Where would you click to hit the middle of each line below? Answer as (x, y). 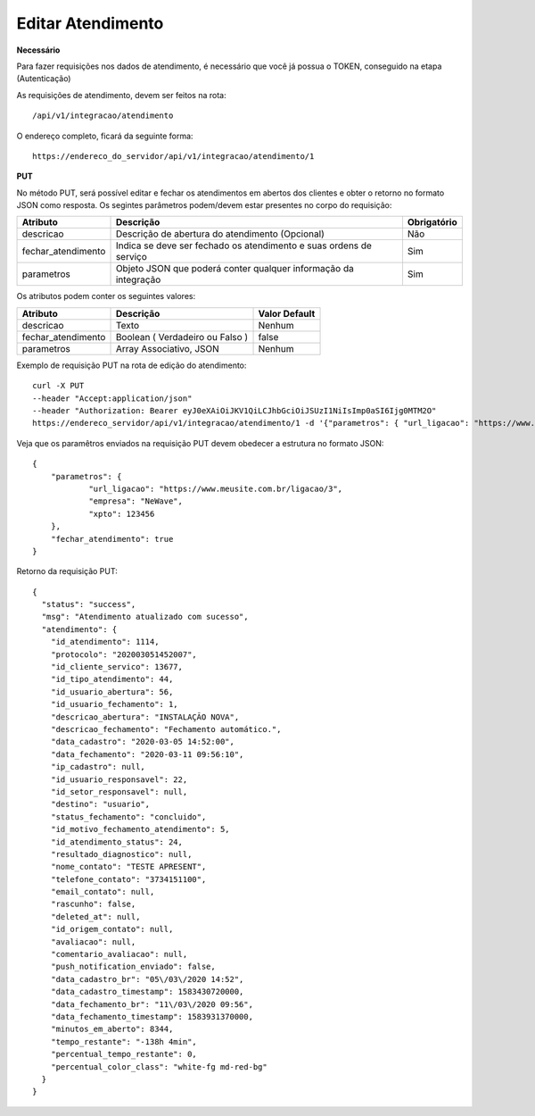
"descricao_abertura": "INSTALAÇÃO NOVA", (145, 717)
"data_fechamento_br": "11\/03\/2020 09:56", (152, 1004)
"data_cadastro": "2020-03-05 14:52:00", (143, 742)
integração (138, 279)
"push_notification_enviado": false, (133, 967)
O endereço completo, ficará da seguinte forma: (105, 136)
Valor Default (287, 313)
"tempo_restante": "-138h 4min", (124, 1041)
